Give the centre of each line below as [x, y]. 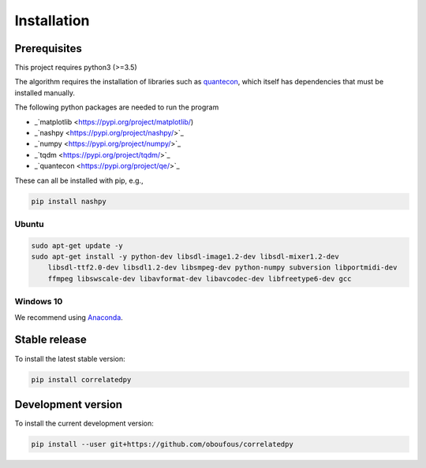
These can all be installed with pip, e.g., [79, 180]
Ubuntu [29, 224]
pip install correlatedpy [81, 379]
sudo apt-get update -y [77, 245]
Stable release [50, 340]
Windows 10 [39, 302]
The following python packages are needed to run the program [117, 107]
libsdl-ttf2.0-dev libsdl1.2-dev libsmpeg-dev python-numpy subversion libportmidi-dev [222, 267]
